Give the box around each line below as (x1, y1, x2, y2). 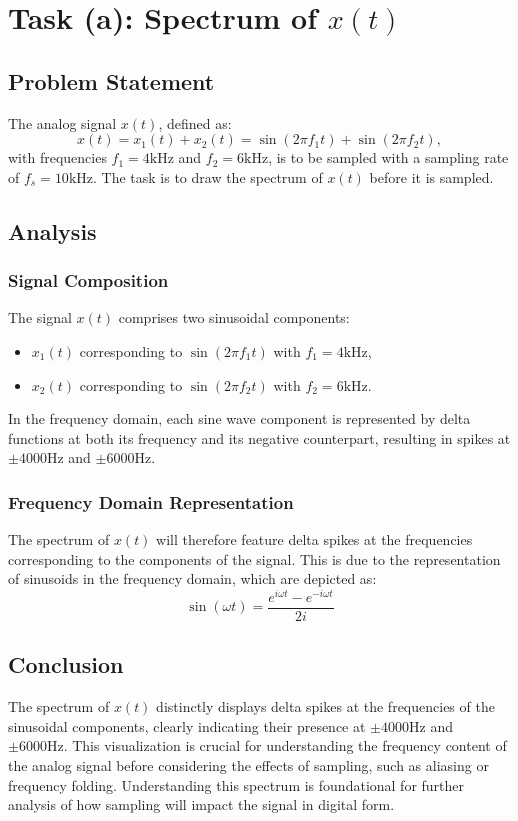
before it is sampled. (369, 166, 494, 187)
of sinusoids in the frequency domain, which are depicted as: (8, 568, 377, 589)
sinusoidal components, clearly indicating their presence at (8, 715, 366, 736)
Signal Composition (8, 268, 169, 293)
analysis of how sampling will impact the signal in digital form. (8, 794, 395, 815)
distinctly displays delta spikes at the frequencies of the (156, 696, 495, 717)
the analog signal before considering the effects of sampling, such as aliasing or (8, 755, 489, 776)
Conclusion (8, 649, 124, 680)
